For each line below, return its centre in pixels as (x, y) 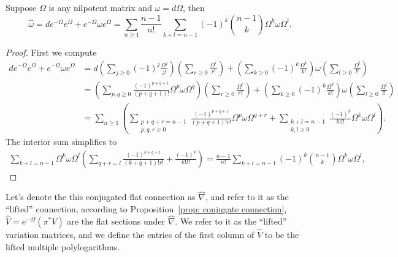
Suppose (21, 7)
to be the (282, 234)
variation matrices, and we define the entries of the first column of (130, 234)
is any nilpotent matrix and (100, 7)
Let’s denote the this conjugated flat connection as (101, 197)
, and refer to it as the (247, 197)
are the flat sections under (116, 221)
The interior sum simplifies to (61, 141)
